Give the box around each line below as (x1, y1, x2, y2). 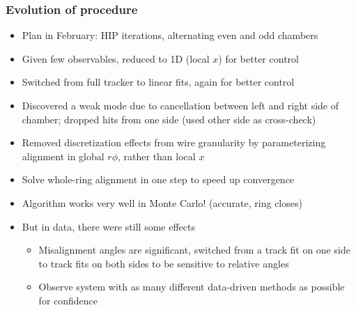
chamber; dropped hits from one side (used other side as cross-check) (22, 111, 316, 126)
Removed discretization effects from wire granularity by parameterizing (22, 135, 326, 150)
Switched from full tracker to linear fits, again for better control (22, 75, 295, 89)
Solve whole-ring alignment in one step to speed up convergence (22, 172, 295, 187)
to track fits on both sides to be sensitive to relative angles (38, 256, 289, 270)
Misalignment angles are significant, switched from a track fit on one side (38, 242, 350, 257)
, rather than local (118, 148, 196, 163)
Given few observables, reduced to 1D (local (22, 51, 210, 65)
